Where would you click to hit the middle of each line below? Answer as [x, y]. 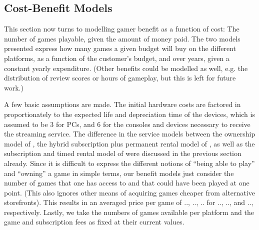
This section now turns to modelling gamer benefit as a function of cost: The [122, 29]
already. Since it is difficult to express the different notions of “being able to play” [129, 163]
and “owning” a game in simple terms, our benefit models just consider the [119, 173]
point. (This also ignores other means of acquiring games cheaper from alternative [129, 192]
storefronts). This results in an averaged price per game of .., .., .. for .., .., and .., [129, 202]
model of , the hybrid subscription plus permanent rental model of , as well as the [129, 143]
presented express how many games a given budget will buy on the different [120, 48]
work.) [14, 87]
